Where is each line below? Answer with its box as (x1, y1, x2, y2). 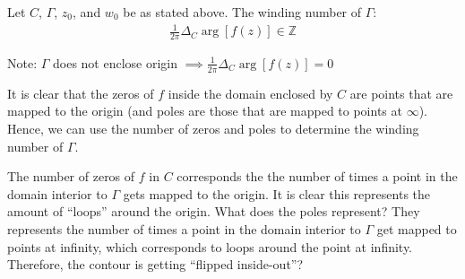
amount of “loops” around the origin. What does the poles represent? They (7, 202, 420, 221)
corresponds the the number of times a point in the (177, 167, 458, 186)
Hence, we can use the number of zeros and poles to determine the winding (7, 118, 419, 137)
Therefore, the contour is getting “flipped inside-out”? (7, 255, 304, 274)
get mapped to (376, 219, 457, 238)
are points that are (349, 83, 453, 102)
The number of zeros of (7, 167, 135, 186)
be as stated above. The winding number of (123, 3, 362, 21)
